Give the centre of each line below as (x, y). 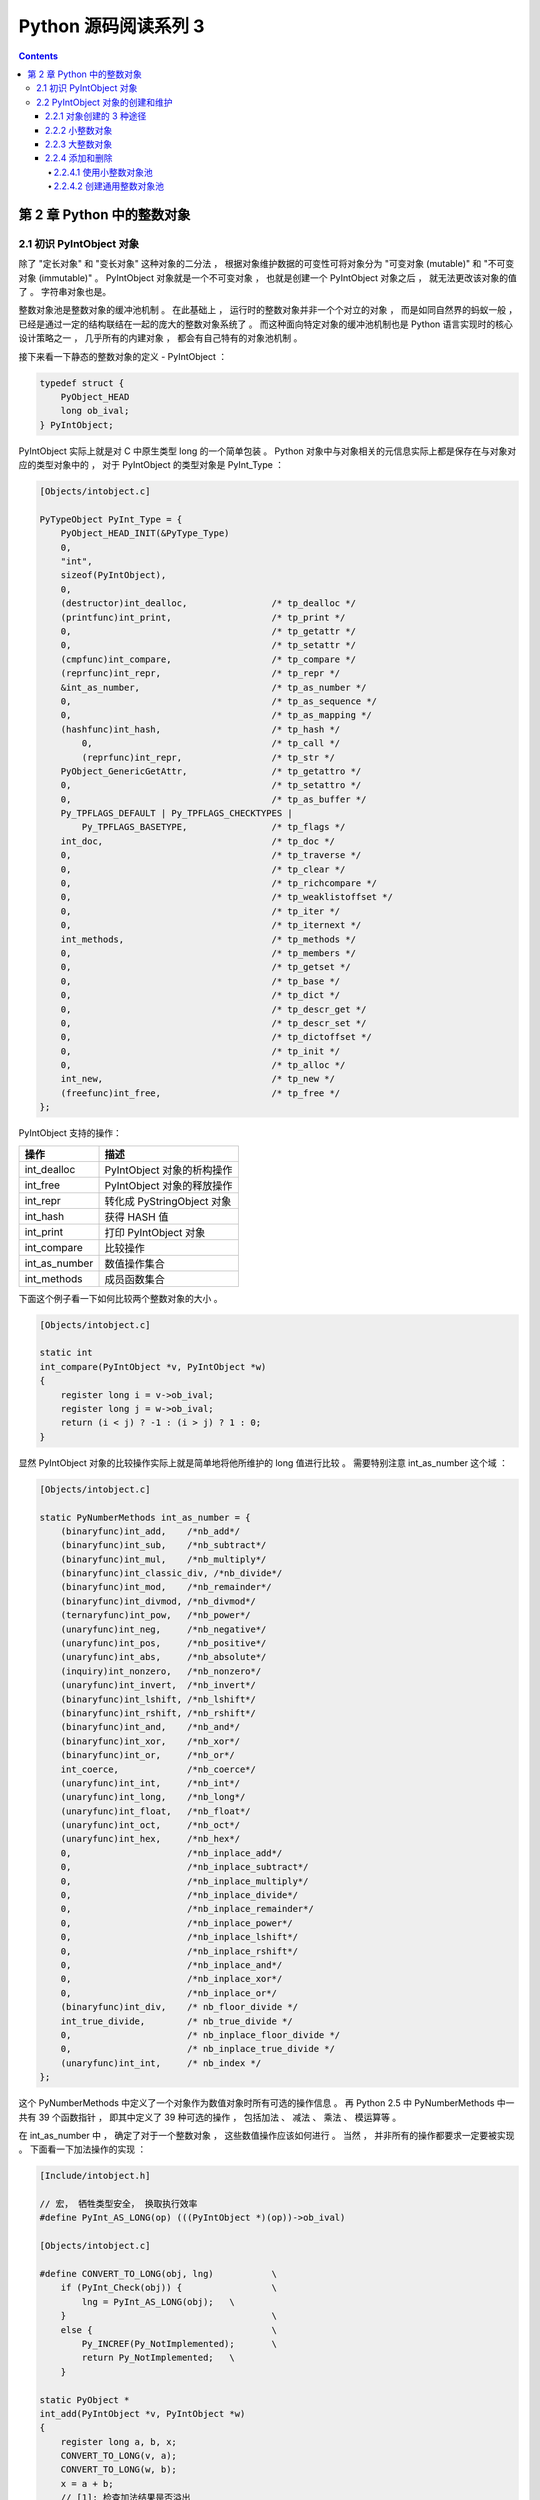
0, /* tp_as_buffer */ (213, 799)
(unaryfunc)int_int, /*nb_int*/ (150, 1783)
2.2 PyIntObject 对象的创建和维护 (104, 102)
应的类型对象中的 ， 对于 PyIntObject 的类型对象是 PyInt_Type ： (151, 465)
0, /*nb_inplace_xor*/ (171, 1979)
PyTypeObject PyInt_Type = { (111, 519)
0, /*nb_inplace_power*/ (177, 1923)
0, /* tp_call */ (211, 743)
